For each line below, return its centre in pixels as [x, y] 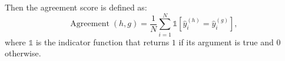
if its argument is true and [226, 42]
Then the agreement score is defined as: [76, 7]
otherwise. [23, 53]
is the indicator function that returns [102, 42]
